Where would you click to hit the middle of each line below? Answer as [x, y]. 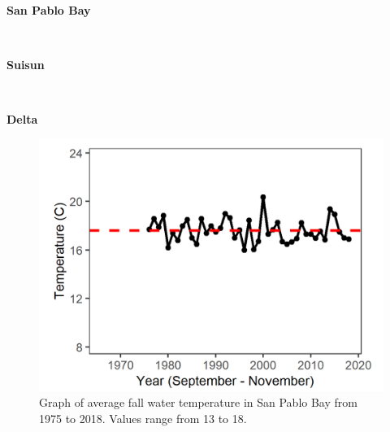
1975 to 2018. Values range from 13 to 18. [143, 418]
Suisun [26, 65]
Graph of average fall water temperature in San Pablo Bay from [198, 402]
